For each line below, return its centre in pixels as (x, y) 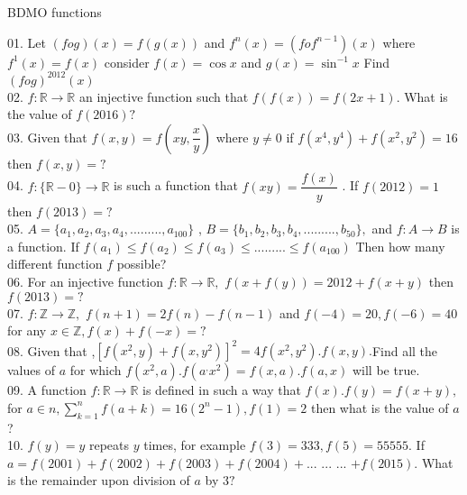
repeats (109, 445)
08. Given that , (51, 350)
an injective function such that (164, 96)
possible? (142, 264)
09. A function (47, 390)
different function (55, 264)
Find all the (405, 350)
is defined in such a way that (221, 390)
